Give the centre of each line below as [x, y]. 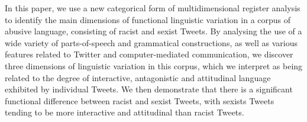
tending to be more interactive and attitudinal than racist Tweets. [125, 112]
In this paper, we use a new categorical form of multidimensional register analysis [153, 8]
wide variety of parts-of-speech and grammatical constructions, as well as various [151, 42]
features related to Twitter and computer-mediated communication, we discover [149, 54]
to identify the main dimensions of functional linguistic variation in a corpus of [148, 19]
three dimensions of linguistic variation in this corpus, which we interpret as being [154, 65]
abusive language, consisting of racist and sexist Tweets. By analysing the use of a [153, 31]
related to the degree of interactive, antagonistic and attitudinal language [138, 77]
